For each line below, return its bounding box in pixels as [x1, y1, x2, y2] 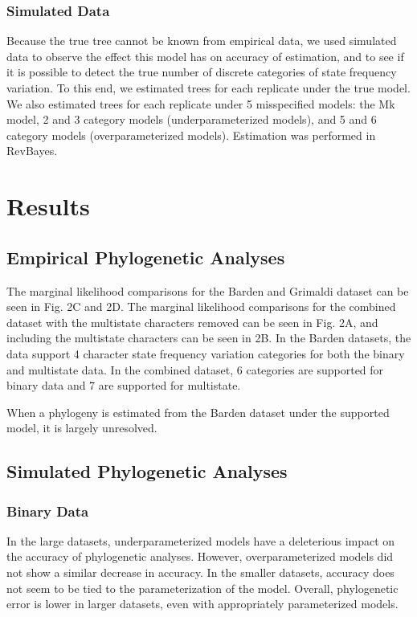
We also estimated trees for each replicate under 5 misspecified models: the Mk [6, 95, 395, 112]
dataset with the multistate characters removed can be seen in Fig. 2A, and [6, 313, 378, 330]
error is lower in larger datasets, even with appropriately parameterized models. [6, 595, 399, 612]
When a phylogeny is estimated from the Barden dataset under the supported [6, 403, 390, 420]
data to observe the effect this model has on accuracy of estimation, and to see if [6, 47, 404, 64]
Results [6, 190, 90, 223]
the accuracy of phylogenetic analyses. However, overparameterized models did [6, 548, 394, 565]
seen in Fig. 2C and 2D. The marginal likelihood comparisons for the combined [6, 298, 396, 315]
